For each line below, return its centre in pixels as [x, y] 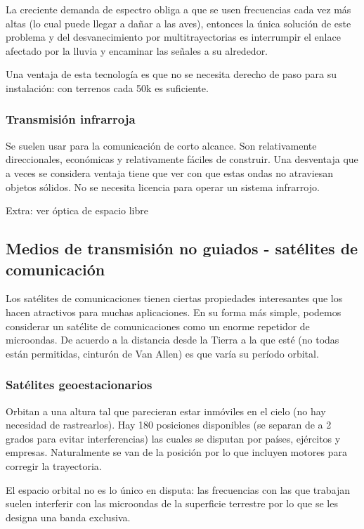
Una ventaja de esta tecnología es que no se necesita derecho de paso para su [171, 74]
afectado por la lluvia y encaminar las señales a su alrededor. [137, 50]
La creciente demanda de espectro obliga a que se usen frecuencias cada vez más [178, 9]
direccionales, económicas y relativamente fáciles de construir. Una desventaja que [182, 159]
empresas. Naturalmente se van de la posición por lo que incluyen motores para [176, 452]
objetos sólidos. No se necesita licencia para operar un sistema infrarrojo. [163, 187]
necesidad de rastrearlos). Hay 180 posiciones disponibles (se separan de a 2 [169, 425]
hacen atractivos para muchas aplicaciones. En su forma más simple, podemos [174, 312]
